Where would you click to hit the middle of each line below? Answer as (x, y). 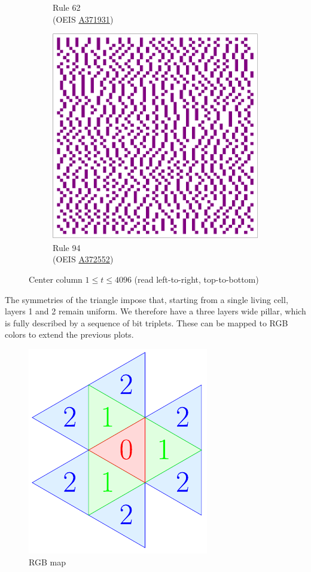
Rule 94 (67, 247)
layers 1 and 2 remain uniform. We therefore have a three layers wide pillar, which (155, 311)
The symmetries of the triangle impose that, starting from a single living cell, (147, 299)
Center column (56, 279)
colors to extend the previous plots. (69, 334)
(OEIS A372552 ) (83, 259)
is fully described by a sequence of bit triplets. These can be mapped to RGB (147, 322)
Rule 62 (67, 7)
